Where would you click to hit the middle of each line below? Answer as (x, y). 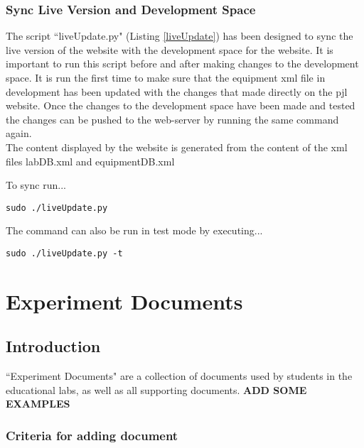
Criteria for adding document (92, 435)
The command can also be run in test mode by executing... (134, 230)
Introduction (53, 346)
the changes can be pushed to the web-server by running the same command (172, 119)
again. (19, 133)
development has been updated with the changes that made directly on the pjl (177, 91)
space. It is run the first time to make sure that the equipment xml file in (166, 77)
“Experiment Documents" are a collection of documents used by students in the (179, 376)
